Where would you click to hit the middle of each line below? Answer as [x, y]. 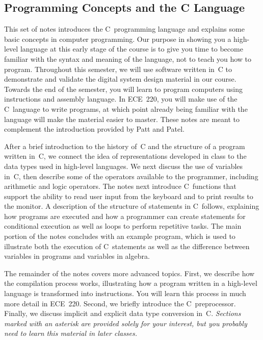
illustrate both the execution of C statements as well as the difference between [127, 246]
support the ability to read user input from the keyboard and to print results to [129, 196]
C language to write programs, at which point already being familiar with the [126, 108]
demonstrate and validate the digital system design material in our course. [120, 79]
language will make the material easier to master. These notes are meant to [122, 119]
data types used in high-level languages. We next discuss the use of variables [124, 166]
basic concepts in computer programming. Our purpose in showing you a [118, 39]
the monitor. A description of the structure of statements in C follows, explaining [132, 206]
